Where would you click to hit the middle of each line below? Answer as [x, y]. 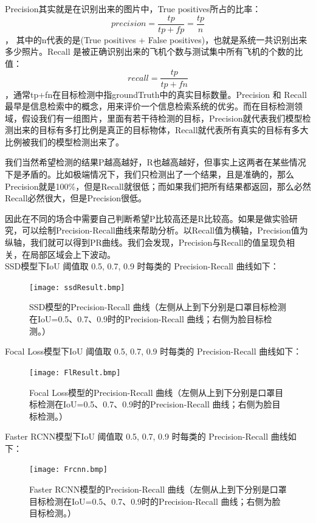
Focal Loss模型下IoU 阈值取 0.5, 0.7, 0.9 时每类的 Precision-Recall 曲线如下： [153, 351]
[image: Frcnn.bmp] [68, 470]
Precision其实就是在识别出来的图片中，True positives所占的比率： [133, 9]
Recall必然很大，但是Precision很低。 [76, 198]
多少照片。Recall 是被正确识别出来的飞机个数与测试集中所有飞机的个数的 [150, 51]
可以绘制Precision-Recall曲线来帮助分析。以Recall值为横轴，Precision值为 [165, 230]
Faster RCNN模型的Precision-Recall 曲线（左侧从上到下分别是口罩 [158, 489]
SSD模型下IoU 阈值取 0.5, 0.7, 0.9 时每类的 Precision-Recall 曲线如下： [142, 266]
